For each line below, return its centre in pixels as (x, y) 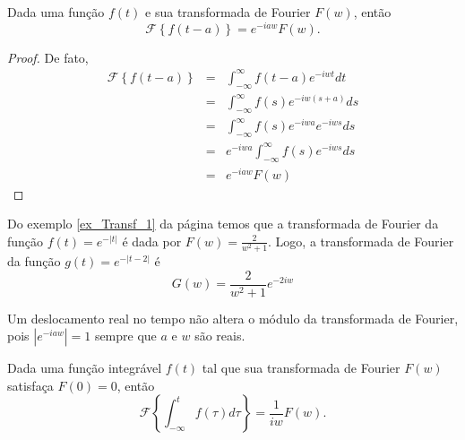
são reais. (220, 336)
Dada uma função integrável (85, 368)
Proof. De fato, (48, 57)
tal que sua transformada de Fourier (301, 368)
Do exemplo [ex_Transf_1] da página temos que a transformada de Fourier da (223, 224)
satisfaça (30, 385)
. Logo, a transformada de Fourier (361, 241)
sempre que (125, 336)
